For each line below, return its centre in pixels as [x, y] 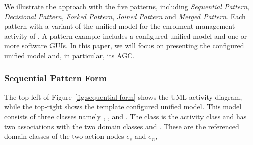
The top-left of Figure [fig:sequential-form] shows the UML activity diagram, [123, 96]
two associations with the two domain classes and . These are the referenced [122, 126]
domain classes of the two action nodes [64, 136]
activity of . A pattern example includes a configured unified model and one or [126, 35]
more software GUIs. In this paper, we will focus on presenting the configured [124, 46]
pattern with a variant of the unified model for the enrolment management [120, 26]
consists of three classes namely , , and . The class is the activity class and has [125, 116]
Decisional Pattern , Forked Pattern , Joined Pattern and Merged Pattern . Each [125, 16]
